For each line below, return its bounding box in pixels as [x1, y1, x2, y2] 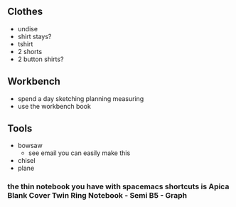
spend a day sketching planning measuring [17, 94, 144, 102]
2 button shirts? [17, 55, 64, 63]
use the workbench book [17, 102, 91, 110]
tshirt [17, 39, 33, 48]
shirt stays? [17, 32, 52, 41]
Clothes [7, 6, 43, 18]
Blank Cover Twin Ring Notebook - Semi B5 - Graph [7, 191, 187, 201]
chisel [17, 156, 36, 165]
